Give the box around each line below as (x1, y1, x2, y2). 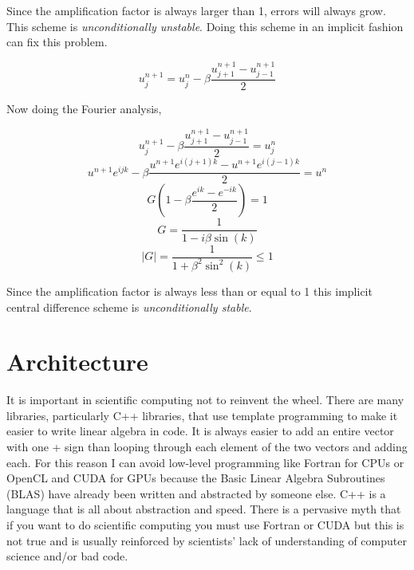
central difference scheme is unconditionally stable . (6, 298, 252, 315)
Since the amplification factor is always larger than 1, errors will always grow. (6, 2, 386, 18)
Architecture (6, 345, 148, 378)
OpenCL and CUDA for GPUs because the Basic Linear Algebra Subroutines (6, 470, 385, 486)
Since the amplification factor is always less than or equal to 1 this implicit (6, 282, 373, 299)
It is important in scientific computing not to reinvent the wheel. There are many (6, 391, 404, 408)
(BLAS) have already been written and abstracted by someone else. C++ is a (6, 485, 386, 501)
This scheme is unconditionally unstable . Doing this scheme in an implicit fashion (6, 18, 404, 34)
